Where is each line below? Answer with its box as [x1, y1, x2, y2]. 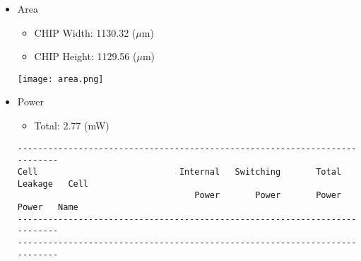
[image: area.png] [17, 74, 104, 84]
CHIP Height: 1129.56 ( [34, 49, 137, 64]
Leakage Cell [17, 178, 89, 189]
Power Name [17, 202, 78, 212]
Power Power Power [194, 190, 341, 201]
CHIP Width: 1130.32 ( [34, 25, 136, 40]
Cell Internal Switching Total [17, 166, 341, 177]
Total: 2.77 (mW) [34, 118, 110, 133]
